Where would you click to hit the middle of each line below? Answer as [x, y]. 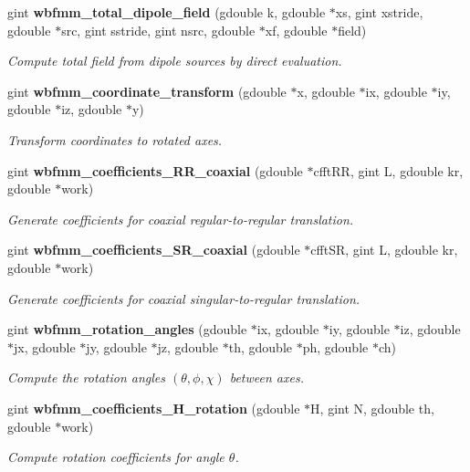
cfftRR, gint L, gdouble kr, [388, 170]
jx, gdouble [45, 346]
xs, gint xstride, [379, 12]
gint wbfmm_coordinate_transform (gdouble [147, 91]
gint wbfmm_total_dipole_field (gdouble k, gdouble [167, 12]
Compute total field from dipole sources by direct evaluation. [175, 61]
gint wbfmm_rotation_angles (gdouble [127, 329]
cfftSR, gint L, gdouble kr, [384, 250]
